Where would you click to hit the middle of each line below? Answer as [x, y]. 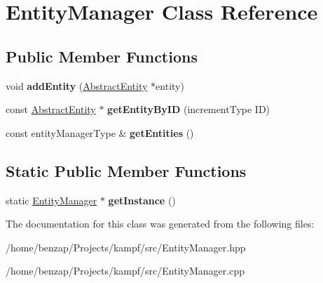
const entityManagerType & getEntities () [100, 132]
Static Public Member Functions [126, 170]
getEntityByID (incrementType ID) [189, 109]
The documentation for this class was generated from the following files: [160, 224]
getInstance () [142, 200]
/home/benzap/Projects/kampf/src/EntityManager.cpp [125, 271]
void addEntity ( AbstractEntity [77, 85]
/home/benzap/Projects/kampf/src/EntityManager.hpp [126, 247]
